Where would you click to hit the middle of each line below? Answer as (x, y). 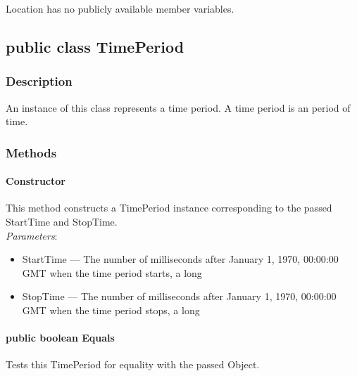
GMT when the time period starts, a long (112, 272)
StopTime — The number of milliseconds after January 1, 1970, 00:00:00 (179, 296)
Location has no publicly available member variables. (120, 8)
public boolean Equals (60, 338)
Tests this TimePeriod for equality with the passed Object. (133, 364)
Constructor (36, 181)
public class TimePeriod (95, 46)
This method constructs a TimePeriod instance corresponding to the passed (169, 208)
